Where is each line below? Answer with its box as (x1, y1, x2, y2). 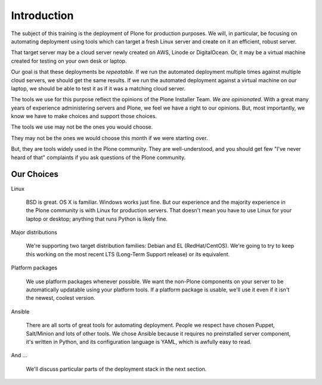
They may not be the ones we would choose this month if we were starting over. (11, 134, 208, 141)
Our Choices (11, 169, 59, 179)
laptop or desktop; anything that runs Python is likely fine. (26, 215, 168, 222)
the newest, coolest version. (26, 294, 95, 302)
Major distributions (11, 229, 58, 236)
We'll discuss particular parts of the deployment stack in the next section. (26, 365, 207, 372)
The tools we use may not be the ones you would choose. (11, 123, 153, 131)
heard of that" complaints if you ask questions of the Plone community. (11, 154, 186, 161)
